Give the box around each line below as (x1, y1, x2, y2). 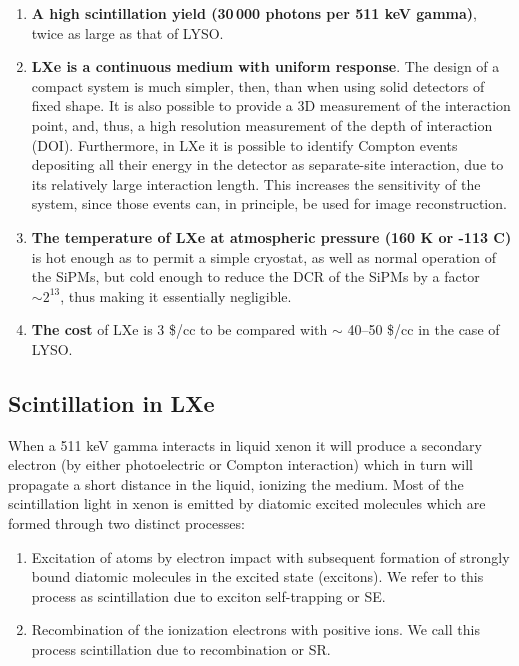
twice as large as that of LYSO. (31, 22, 224, 43)
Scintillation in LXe (8, 387, 215, 418)
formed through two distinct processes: (8, 513, 245, 534)
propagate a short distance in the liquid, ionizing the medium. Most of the (8, 473, 464, 494)
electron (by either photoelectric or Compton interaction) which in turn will (8, 454, 473, 475)
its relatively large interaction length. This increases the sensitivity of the (31, 173, 481, 194)
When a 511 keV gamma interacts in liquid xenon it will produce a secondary (8, 434, 482, 455)
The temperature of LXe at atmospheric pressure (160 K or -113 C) (31, 226, 512, 247)
